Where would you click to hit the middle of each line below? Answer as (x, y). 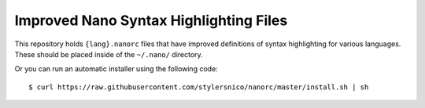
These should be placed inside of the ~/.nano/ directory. (109, 54)
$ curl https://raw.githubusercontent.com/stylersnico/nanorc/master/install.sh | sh (199, 87)
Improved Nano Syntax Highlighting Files (151, 20)
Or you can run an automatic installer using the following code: (116, 69)
